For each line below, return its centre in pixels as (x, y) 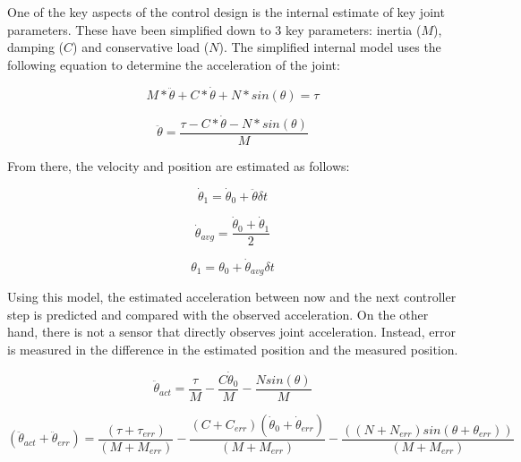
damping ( (36, 47)
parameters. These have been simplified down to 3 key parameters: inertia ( (214, 29)
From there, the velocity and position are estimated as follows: (179, 165)
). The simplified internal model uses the (330, 47)
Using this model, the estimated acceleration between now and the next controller (232, 297)
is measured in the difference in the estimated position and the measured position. (233, 349)
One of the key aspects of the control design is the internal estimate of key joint (226, 12)
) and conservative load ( (141, 47)
